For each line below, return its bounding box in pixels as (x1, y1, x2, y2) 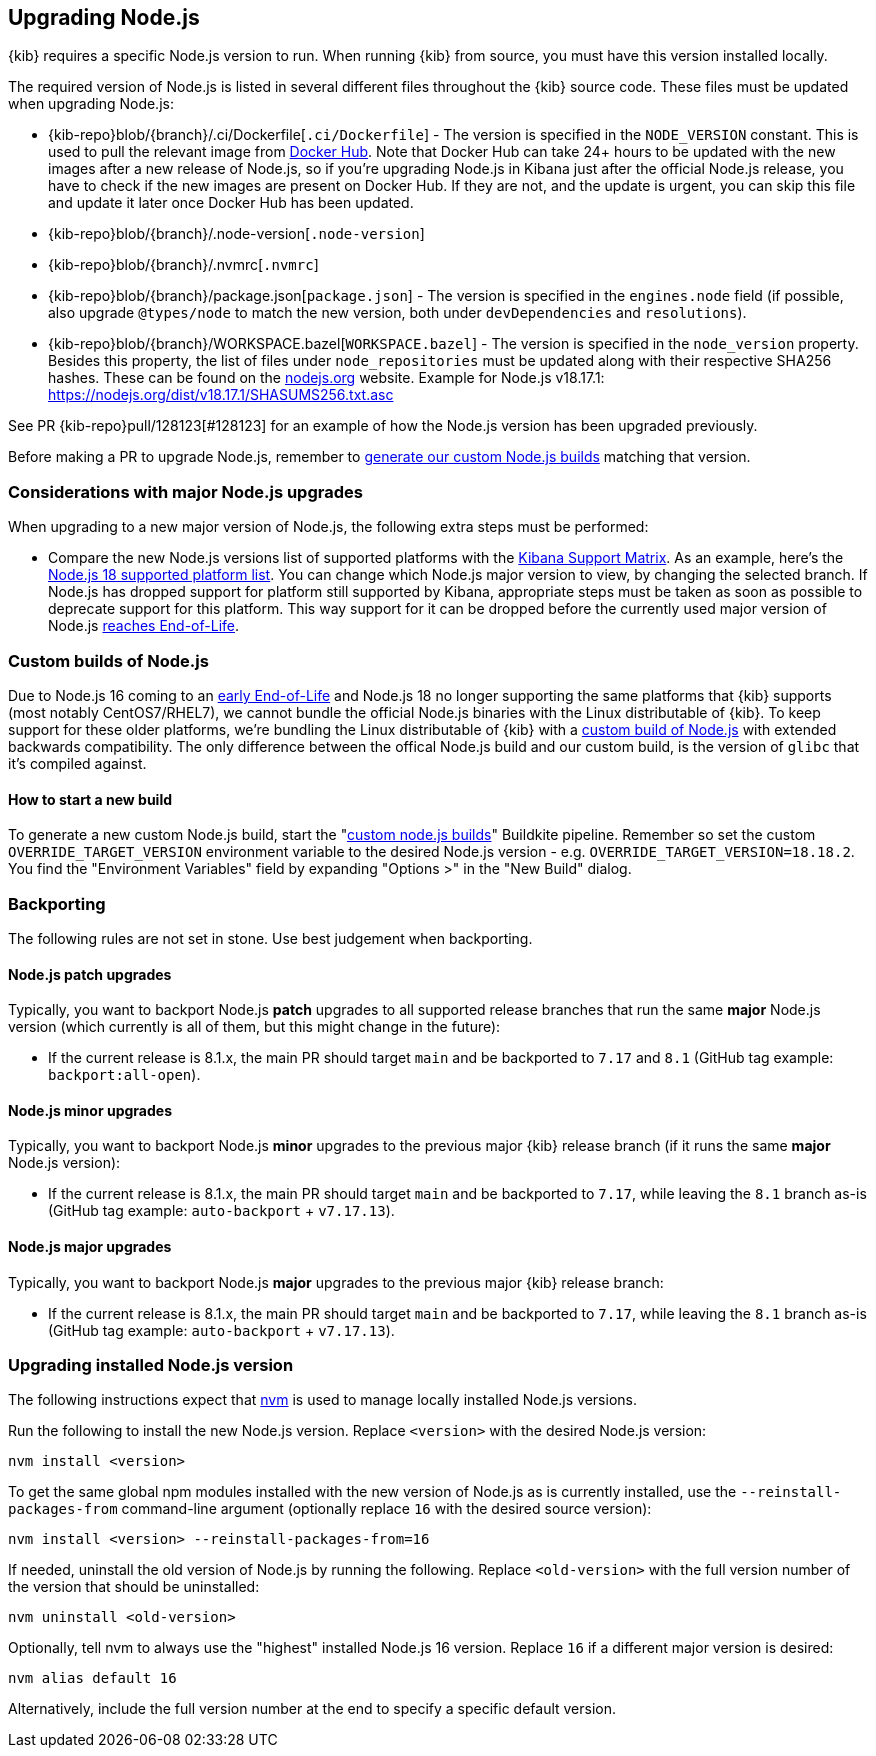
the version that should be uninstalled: (8, 1578, 260, 1596)
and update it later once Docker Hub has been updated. (48, 194, 414, 212)
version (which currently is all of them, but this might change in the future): (8, 1018, 501, 1036)
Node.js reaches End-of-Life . (48, 617, 240, 635)
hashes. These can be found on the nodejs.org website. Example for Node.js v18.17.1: (48, 369, 605, 387)
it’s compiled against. (8, 754, 147, 772)
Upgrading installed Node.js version (8, 1354, 294, 1375)
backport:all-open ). (48, 1066, 201, 1084)
